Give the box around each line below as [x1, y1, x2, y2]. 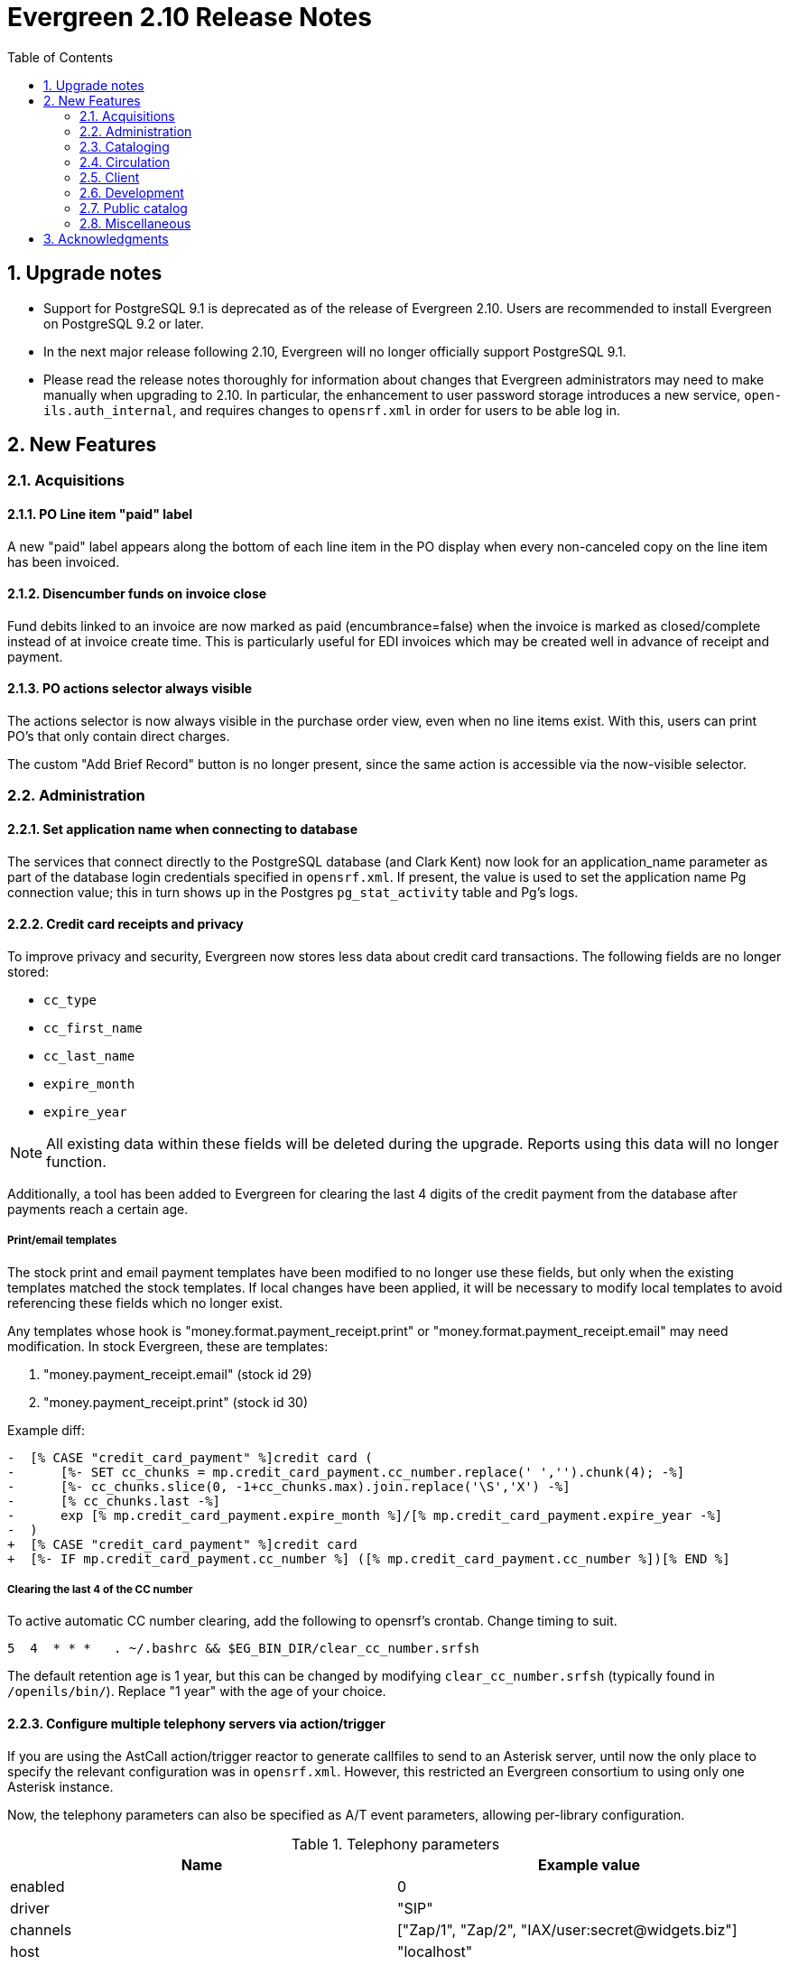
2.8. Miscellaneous [79, 215, 191, 231]
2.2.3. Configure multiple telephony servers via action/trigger [7, 1716, 385, 1732]
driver [10, 1898, 50, 1917]
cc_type [43, 992, 97, 1007]
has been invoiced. [7, 553, 120, 570]
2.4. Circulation [79, 153, 170, 170]
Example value [537, 1855, 641, 1874]
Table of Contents [7, 49, 114, 65]
